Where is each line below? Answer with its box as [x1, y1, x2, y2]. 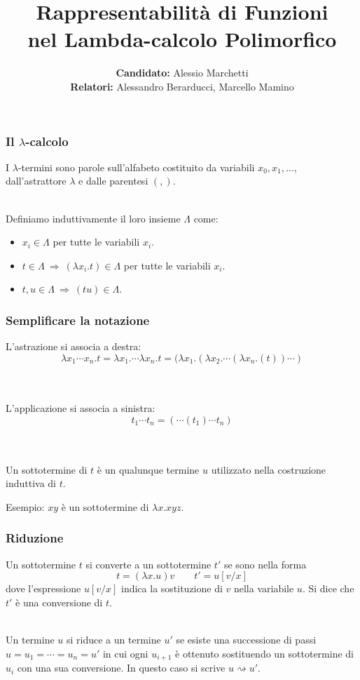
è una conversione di [15, 594, 103, 609]
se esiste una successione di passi [176, 632, 317, 647]
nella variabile [233, 581, 294, 596]
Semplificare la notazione [6, 311, 150, 328]
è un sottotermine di [61, 499, 149, 514]
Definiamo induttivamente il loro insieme [6, 211, 181, 225]
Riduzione [6, 529, 64, 547]
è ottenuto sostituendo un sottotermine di [175, 646, 354, 660]
